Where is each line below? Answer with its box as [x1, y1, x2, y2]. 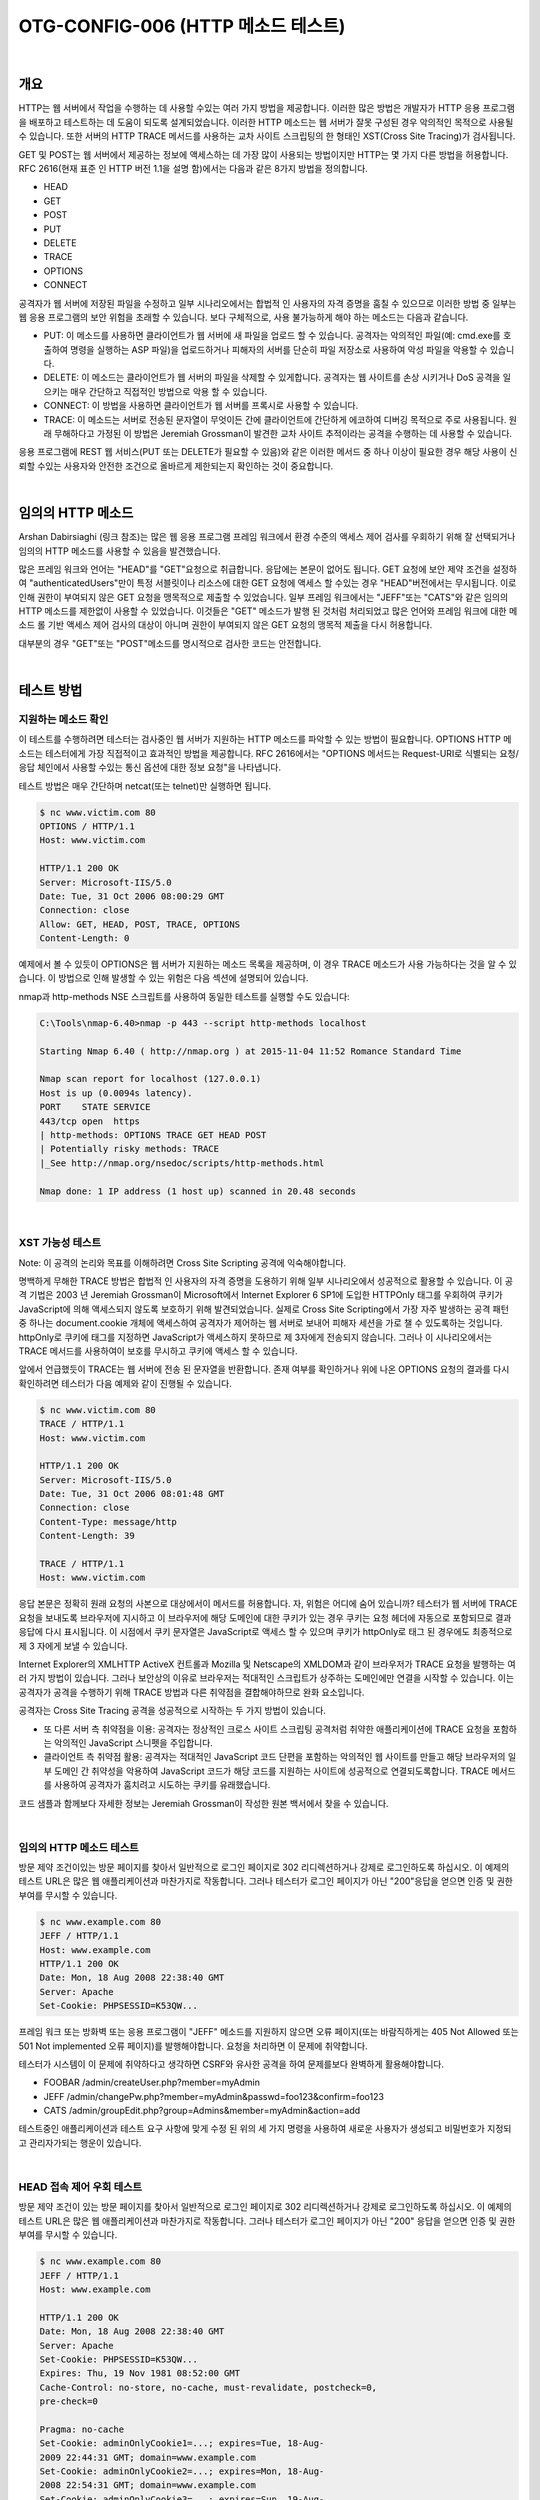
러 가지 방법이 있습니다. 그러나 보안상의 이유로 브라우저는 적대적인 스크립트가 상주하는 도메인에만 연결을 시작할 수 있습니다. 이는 [18, 1672, 515, 1684]
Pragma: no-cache [39, 2423, 125, 2435]
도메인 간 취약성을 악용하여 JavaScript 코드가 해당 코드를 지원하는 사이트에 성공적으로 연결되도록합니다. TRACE [53, 1765, 490, 1777]
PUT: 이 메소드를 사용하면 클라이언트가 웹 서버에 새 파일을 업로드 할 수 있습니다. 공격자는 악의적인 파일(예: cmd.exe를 [43, 330, 501, 342]
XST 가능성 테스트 [18, 1236, 102, 1250]
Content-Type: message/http [39, 1516, 177, 1527]
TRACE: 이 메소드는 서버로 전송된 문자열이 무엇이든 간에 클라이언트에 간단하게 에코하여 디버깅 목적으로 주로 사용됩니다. [43, 413, 507, 425]
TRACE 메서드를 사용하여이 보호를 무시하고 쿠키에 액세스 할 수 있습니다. [18, 1345, 298, 1357]
